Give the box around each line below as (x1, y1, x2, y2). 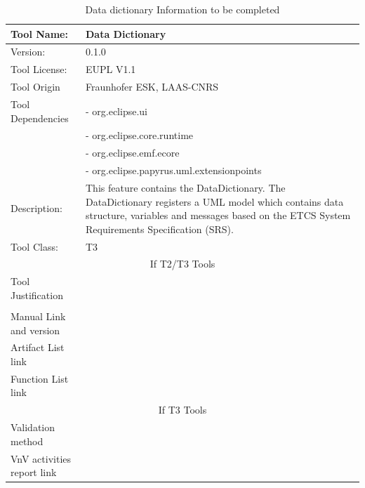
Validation (11, 420, 55, 435)
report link (11, 465, 57, 480)
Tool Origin (11, 79, 60, 94)
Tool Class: (11, 239, 58, 253)
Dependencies (11, 110, 69, 125)
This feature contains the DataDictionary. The (85, 180, 286, 194)
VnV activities (11, 451, 72, 466)
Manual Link (11, 308, 66, 323)
